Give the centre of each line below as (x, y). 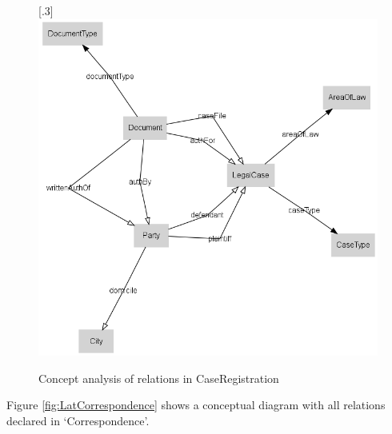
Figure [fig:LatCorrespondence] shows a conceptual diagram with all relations (196, 405)
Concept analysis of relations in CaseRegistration (159, 378)
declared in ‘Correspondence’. (78, 420)
